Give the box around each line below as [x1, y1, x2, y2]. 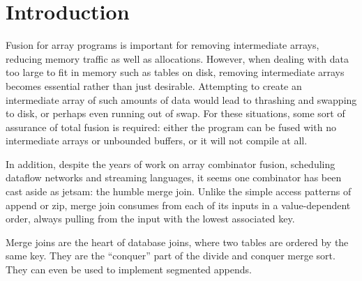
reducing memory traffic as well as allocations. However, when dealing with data [6, 51, 349, 66]
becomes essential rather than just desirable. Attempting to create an [6, 78, 302, 93]
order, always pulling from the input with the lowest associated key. [6, 211, 295, 226]
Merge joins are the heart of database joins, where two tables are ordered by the [6, 234, 349, 249]
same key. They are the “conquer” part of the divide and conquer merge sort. [6, 248, 335, 263]
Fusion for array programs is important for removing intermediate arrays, [6, 38, 319, 52]
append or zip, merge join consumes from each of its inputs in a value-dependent [6, 197, 351, 212]
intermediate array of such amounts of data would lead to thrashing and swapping [6, 92, 357, 107]
